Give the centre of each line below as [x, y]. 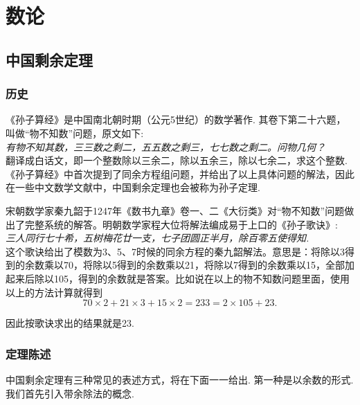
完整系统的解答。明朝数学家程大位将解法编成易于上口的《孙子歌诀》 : [181, 224]
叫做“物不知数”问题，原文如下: [75, 133]
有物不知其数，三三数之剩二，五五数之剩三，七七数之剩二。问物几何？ [165, 146]
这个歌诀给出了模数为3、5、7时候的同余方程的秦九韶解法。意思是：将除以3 [175, 251]
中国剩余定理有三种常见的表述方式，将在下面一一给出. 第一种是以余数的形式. [180, 379]
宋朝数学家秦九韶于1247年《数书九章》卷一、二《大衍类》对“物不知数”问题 [175, 210]
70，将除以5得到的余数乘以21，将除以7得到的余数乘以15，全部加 [209, 265]
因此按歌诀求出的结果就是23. [70, 323]
